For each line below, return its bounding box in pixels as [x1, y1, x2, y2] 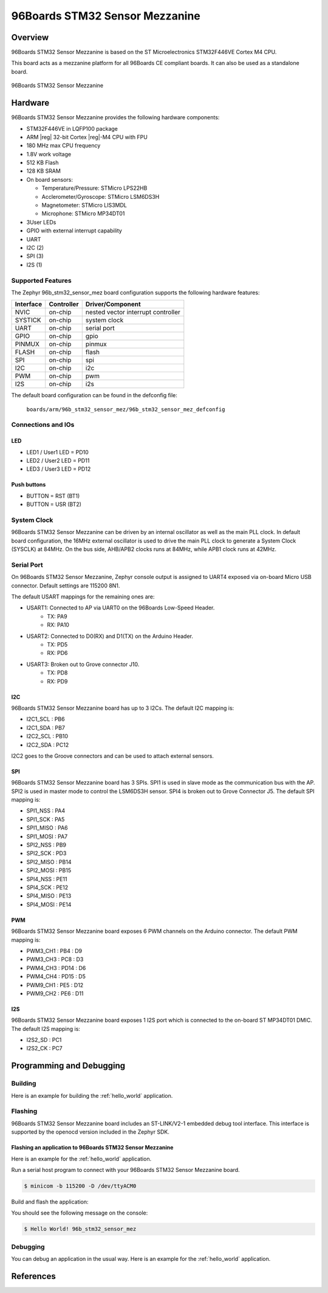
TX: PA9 [47, 612, 67, 620]
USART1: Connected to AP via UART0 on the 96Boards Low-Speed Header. [26, 604, 215, 611]
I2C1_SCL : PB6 [26, 715, 65, 723]
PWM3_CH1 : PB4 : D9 [26, 947, 82, 954]
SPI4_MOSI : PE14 [26, 901, 72, 908]
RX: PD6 [47, 650, 68, 657]
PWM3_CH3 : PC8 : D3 [26, 955, 84, 963]
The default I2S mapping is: [11, 1025, 80, 1032]
